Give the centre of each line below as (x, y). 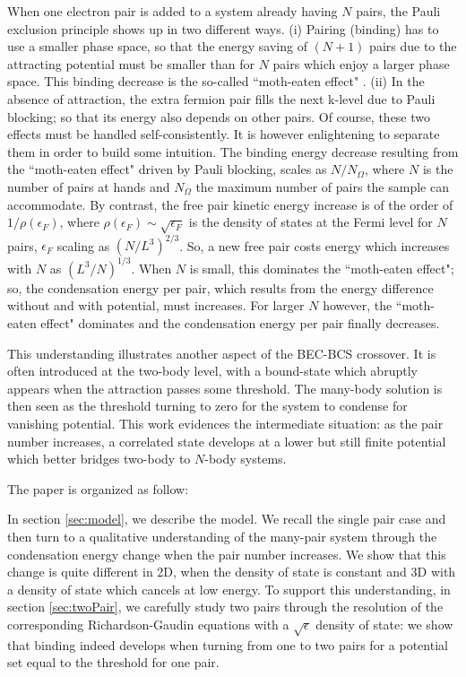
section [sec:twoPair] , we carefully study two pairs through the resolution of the (225, 607)
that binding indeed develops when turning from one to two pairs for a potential (228, 644)
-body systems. (246, 459)
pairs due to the (413, 46)
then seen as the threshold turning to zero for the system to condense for (207, 406)
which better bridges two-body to (99, 459)
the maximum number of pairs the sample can (322, 186)
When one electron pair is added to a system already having (173, 11)
